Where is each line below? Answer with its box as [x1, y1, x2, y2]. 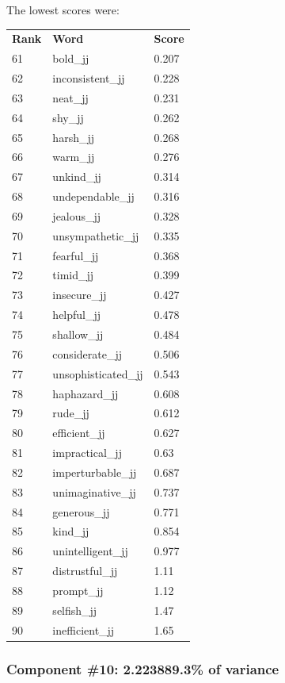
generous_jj [52, 503, 110, 520]
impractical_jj [52, 444, 122, 461]
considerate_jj [52, 345, 122, 362]
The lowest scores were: [6, 2, 120, 17]
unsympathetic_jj [52, 227, 139, 244]
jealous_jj [52, 207, 101, 224]
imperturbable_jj [52, 463, 137, 480]
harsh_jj [52, 129, 94, 145]
